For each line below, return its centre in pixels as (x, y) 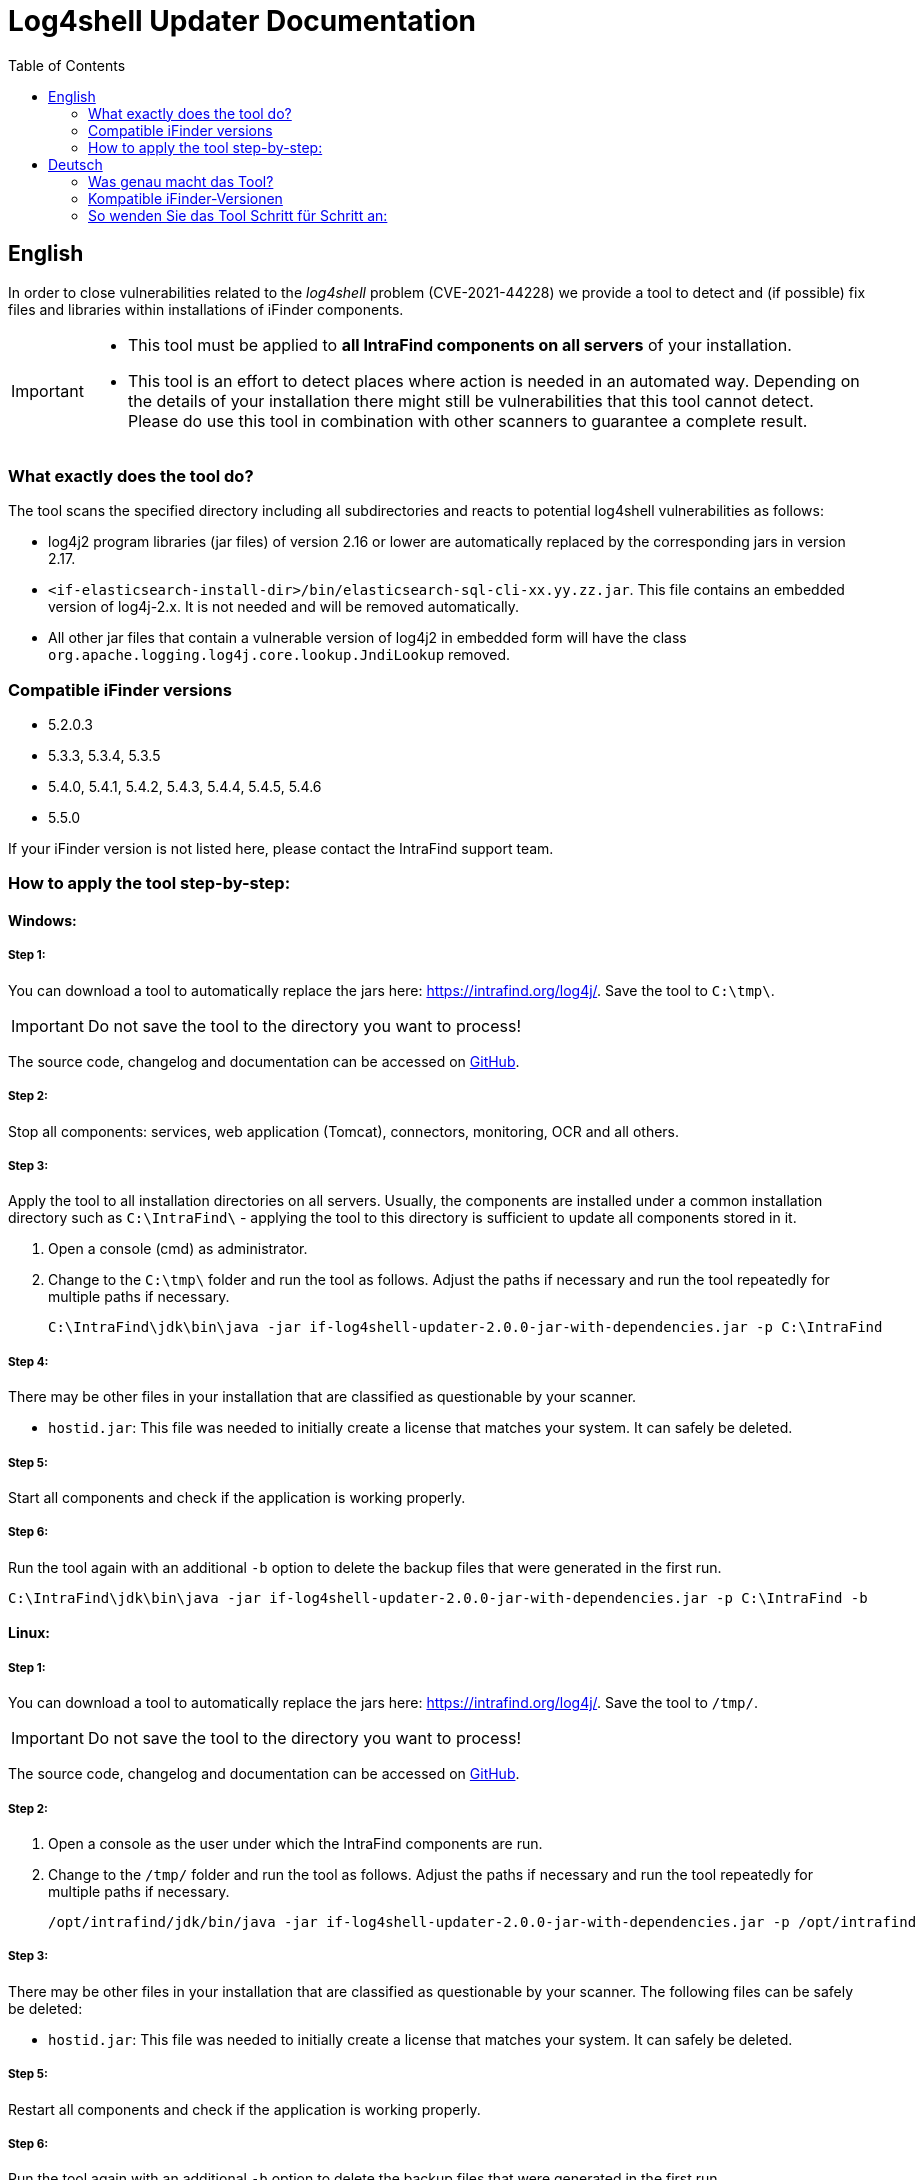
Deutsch (75, 164)
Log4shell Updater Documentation (242, 21)
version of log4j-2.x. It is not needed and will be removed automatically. (284, 607)
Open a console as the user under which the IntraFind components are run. (295, 1843)
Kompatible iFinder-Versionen (185, 198)
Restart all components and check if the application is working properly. (244, 2109)
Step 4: (28, 1361)
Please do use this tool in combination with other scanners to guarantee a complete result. (467, 420)
